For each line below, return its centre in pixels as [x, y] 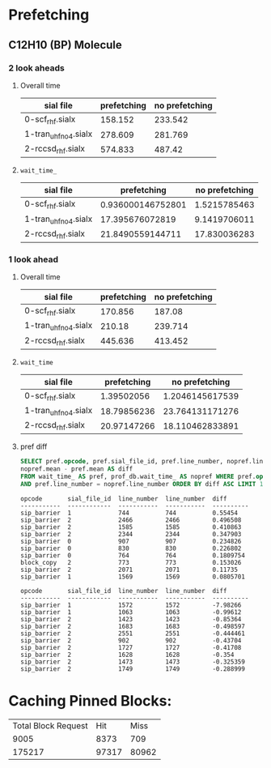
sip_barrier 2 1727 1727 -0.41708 [131, 647]
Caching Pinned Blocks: [90, 701]
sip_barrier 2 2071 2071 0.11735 [129, 570]
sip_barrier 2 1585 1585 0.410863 [131, 527]
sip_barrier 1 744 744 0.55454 [129, 513]
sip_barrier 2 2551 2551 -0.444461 [132, 634]
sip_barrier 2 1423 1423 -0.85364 [131, 619]
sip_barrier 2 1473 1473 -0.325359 [132, 662]
